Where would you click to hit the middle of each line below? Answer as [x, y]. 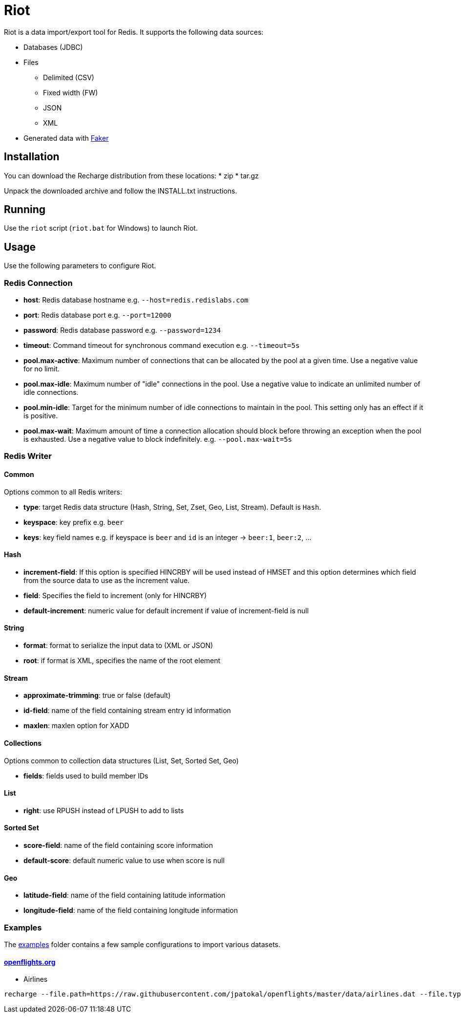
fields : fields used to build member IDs [86, 776]
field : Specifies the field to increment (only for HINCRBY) [115, 595]
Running [25, 210]
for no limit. [42, 369]
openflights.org [30, 962]
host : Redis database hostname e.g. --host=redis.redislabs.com [136, 300]
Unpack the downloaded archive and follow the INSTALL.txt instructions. [121, 191]
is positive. [41, 416]
